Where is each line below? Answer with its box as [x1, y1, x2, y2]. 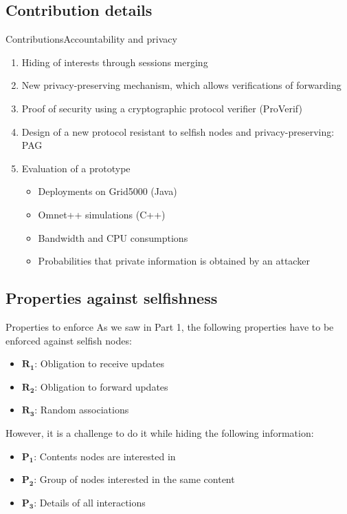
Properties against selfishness [5, 287, 218, 309]
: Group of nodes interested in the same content [34, 472, 235, 486]
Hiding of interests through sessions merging [21, 54, 208, 69]
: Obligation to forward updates [34, 379, 168, 393]
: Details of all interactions [34, 495, 146, 509]
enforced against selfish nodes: [5, 333, 132, 347]
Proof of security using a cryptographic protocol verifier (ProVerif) [21, 101, 302, 115]
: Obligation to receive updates [34, 356, 165, 371]
